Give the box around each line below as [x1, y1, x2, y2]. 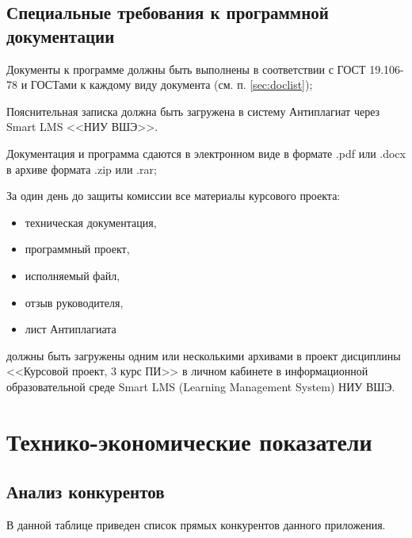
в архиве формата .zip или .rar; [6, 160, 157, 177]
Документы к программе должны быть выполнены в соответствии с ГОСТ [6, 60, 366, 77]
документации [6, 23, 115, 48]
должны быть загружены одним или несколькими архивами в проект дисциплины [6, 347, 401, 363]
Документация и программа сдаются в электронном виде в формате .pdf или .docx [6, 144, 406, 161]
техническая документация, [25, 213, 157, 230]
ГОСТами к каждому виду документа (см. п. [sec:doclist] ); [30, 76, 313, 93]
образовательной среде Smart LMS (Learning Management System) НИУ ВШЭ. [6, 378, 395, 394]
